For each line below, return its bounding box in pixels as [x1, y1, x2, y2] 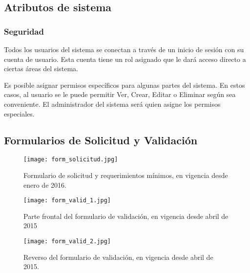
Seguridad [4, 25, 44, 37]
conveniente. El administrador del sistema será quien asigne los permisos [4, 98, 221, 109]
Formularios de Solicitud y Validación [4, 132, 198, 147]
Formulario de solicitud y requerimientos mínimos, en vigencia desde [23, 170, 228, 180]
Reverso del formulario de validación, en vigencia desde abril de [23, 252, 213, 262]
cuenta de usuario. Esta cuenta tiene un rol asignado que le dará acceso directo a [4, 54, 246, 64]
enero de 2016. [23, 179, 66, 190]
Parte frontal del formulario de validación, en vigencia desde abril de [23, 211, 229, 221]
